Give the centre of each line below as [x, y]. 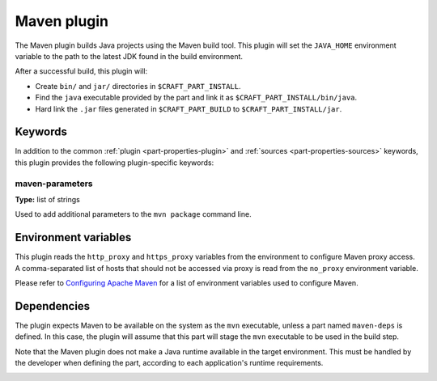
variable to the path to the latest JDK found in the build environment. [129, 56]
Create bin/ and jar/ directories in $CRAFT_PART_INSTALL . [138, 86]
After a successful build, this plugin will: [81, 71]
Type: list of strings [47, 199]
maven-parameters [54, 184]
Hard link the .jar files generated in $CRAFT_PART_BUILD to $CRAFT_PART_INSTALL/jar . [189, 108]
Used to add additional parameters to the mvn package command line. [133, 214]
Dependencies [53, 306]
